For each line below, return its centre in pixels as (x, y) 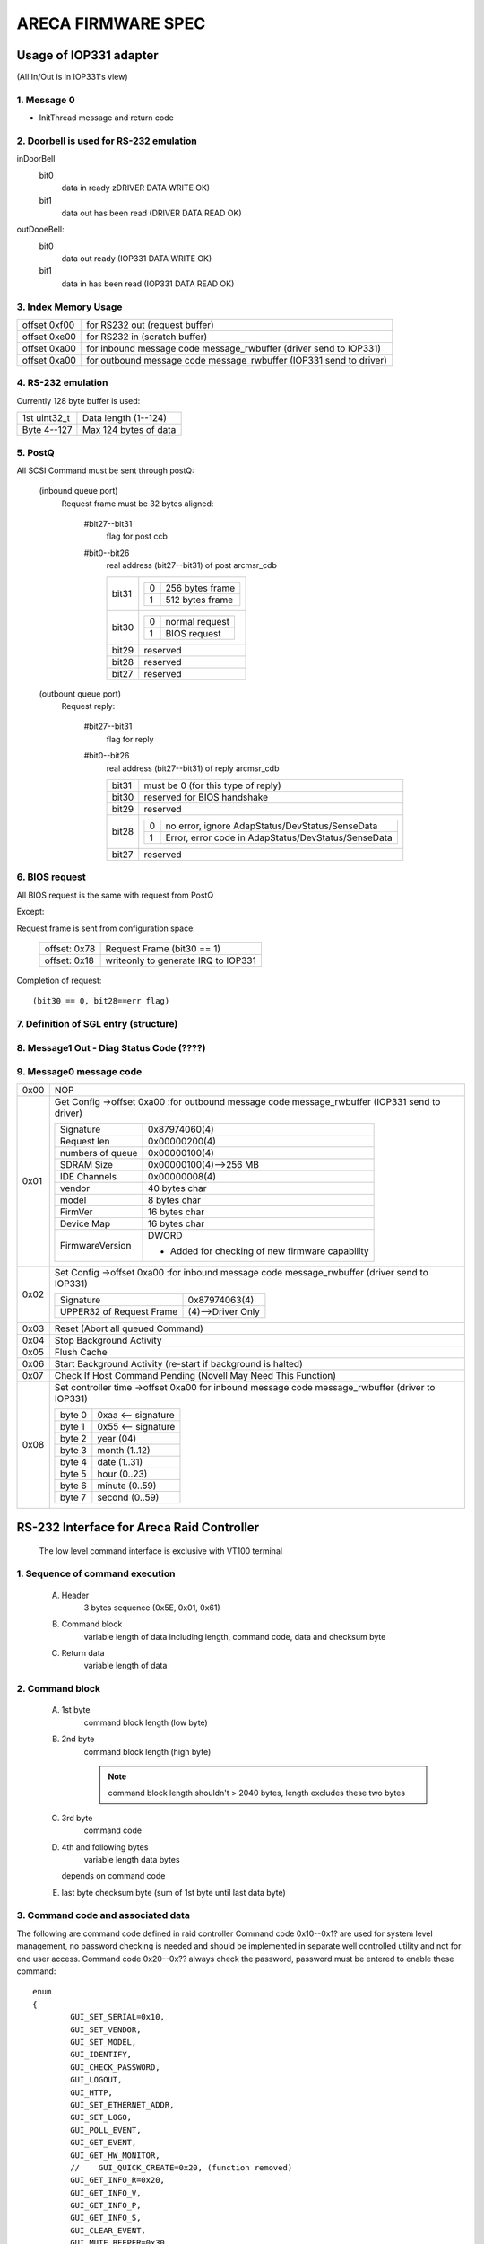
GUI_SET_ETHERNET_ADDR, (122, 2104)
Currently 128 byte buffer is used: (78, 400)
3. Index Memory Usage (69, 307)
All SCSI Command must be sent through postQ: (105, 470)
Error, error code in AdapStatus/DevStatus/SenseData (279, 837)
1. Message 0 (46, 100)
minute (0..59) (127, 1486)
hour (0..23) (122, 1474)
